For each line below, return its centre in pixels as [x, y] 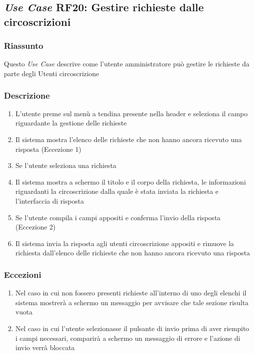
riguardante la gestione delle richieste [71, 123]
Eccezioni [23, 274]
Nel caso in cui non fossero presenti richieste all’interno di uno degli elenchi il [131, 293]
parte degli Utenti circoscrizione [52, 73]
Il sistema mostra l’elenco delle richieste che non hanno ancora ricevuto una [128, 139]
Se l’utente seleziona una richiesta [66, 165]
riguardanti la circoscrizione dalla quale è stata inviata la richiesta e [117, 191]
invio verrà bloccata [45, 347]
